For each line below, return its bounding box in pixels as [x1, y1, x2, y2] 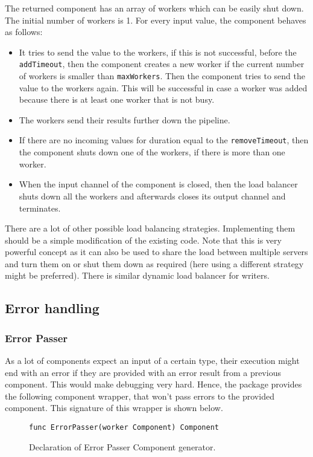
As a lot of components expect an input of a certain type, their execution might [5, 354, 300, 367]
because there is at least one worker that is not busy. [19, 93, 215, 106]
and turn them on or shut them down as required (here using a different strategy [5, 257, 304, 270]
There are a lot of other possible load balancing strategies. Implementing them [5, 222, 296, 235]
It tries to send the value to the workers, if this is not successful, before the [19, 45, 297, 58]
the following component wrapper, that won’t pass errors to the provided [5, 389, 274, 402]
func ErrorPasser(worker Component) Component [29, 423, 219, 432]
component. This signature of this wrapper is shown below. [5, 401, 223, 414]
